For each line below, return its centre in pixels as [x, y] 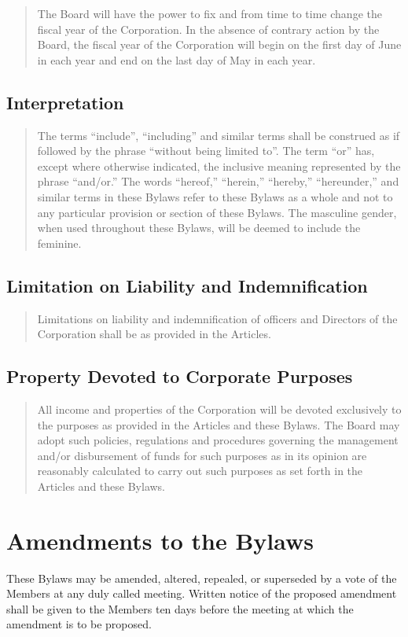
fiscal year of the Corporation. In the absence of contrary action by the [208, 29]
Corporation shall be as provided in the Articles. [154, 334]
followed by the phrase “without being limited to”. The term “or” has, [206, 151]
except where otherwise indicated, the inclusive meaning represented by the [219, 166]
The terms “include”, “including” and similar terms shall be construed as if [219, 135]
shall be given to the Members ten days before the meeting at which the [180, 608]
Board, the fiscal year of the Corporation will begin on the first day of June [219, 44]
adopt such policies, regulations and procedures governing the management [218, 440]
